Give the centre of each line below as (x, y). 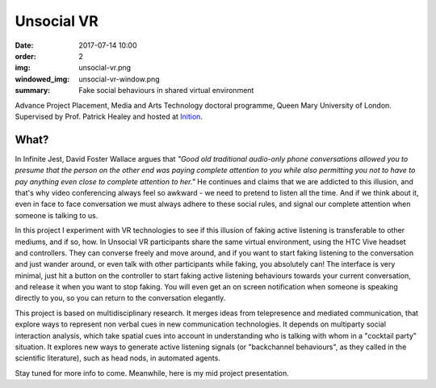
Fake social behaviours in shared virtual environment (166, 91)
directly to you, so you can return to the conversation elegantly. (120, 298)
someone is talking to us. (57, 215)
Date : (24, 45)
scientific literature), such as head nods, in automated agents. (118, 358)
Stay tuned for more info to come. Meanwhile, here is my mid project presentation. (152, 373)
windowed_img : (42, 79)
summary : (33, 91)
